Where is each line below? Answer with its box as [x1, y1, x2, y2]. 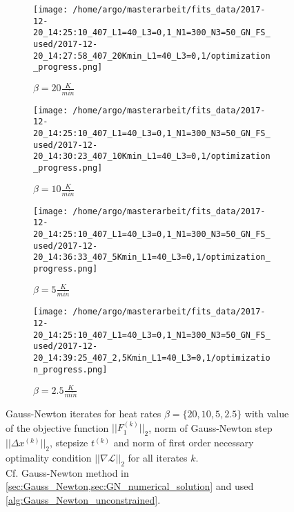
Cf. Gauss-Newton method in [6, 465, 129, 480]
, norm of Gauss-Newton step [148, 420, 273, 435]
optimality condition [6, 451, 92, 465]
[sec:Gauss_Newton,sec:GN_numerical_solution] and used [6, 479, 254, 493]
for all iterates [128, 451, 188, 465]
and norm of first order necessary [113, 435, 254, 450]
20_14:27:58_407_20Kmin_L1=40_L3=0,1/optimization [33, 50, 271, 61]
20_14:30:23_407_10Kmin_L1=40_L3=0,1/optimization [33, 151, 271, 162]
